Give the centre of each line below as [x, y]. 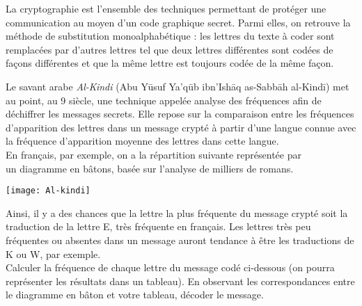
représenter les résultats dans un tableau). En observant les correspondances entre [180, 281]
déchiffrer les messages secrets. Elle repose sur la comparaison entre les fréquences [180, 114]
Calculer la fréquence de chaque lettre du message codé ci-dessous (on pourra [170, 267]
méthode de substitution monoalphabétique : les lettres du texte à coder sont [170, 36]
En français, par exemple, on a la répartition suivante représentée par [154, 154]
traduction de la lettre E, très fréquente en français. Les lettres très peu [158, 226]
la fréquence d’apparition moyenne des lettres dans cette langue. [142, 141]
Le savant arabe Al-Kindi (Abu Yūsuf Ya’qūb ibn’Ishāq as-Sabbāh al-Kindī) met [178, 86]
